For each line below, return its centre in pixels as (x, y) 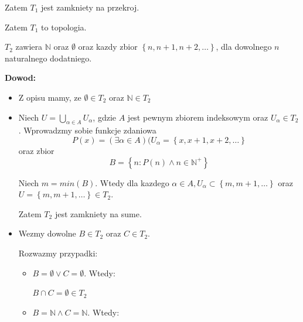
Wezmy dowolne (47, 233)
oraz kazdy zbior (108, 47)
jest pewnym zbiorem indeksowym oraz (198, 117)
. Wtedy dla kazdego (132, 182)
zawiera (29, 47)
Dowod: (21, 78)
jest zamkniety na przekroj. (90, 7)
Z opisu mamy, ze (50, 97)
